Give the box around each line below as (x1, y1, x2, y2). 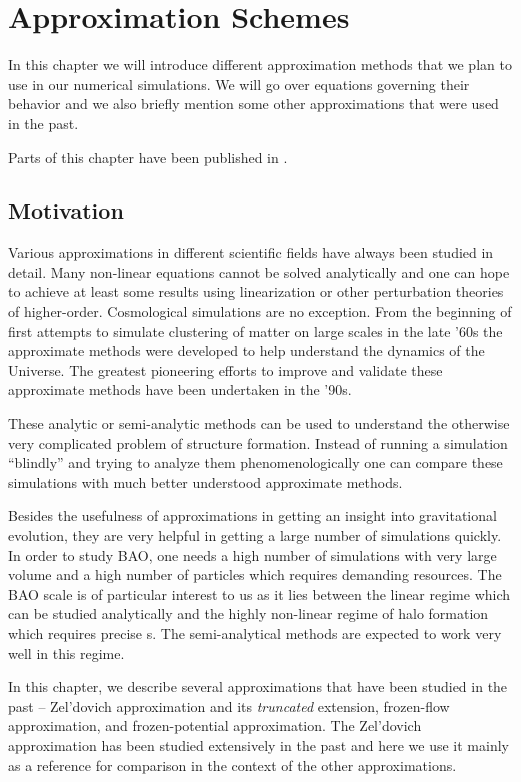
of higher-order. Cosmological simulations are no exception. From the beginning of (8, 301, 512, 322)
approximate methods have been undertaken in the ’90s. (8, 379, 352, 400)
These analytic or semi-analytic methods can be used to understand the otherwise (8, 413, 510, 434)
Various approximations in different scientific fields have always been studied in (8, 242, 494, 263)
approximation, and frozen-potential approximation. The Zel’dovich (8, 715, 422, 736)
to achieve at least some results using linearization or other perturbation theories (8, 281, 504, 302)
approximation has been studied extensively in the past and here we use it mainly (8, 734, 509, 755)
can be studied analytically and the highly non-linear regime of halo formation (8, 603, 489, 624)
